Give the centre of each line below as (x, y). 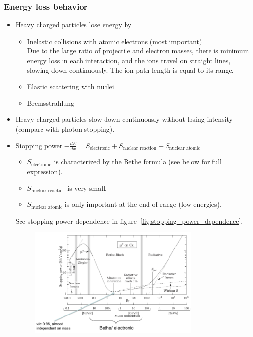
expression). (45, 171)
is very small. (87, 188)
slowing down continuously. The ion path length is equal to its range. (130, 70)
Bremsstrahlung (51, 102)
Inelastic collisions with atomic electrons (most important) (115, 41)
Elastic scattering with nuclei (71, 86)
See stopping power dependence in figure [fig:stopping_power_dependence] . (129, 220)
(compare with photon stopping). (65, 128)
